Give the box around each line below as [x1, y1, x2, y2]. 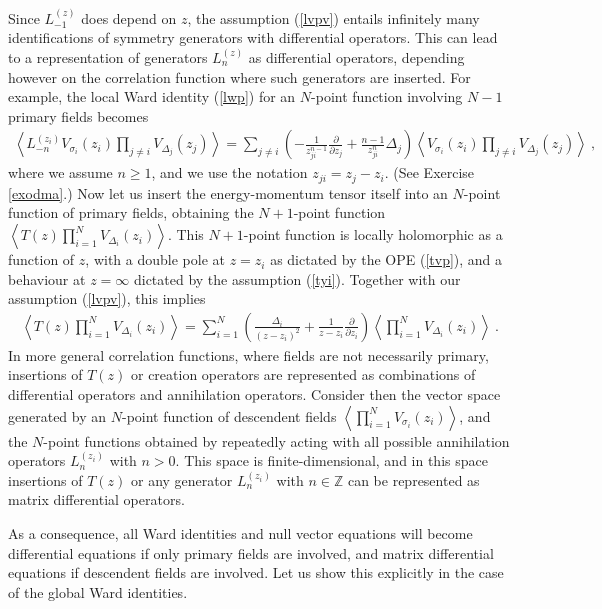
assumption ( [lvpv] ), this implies [8, 288, 206, 309]
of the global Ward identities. [8, 581, 188, 602]
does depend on [81, 7, 177, 28]
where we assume [8, 162, 113, 183]
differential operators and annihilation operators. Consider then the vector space [8, 384, 501, 405]
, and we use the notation [151, 162, 308, 183]
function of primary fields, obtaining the [8, 202, 254, 223]
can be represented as [347, 469, 480, 490]
